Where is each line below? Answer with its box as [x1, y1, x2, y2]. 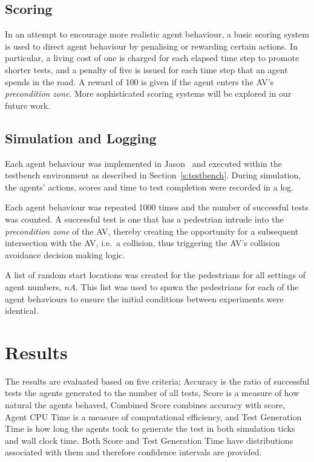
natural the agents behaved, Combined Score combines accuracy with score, [5, 399, 286, 411]
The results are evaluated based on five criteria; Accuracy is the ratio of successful [5, 374, 310, 387]
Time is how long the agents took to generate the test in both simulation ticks [5, 422, 295, 435]
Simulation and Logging [5, 128, 157, 147]
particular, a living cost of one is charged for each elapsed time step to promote [5, 51, 299, 64]
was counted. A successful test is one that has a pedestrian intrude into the [5, 212, 284, 225]
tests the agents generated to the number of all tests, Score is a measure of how [5, 386, 299, 399]
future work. [5, 99, 51, 111]
